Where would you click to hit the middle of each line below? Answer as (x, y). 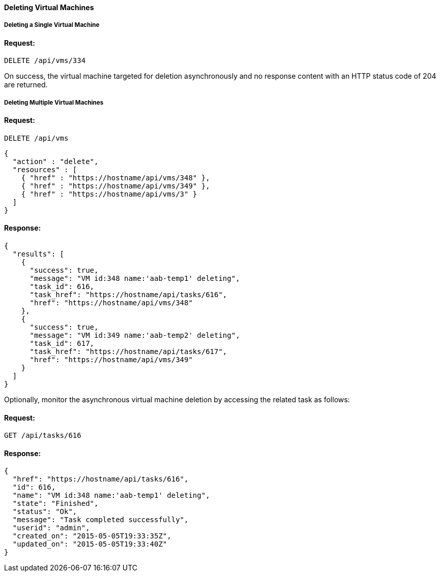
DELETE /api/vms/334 (45, 61)
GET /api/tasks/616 (43, 436)
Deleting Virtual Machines (49, 7)
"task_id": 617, (62, 343)
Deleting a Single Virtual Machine (52, 25)
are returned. (26, 85)
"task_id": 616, (62, 286)
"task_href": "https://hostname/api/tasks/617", (128, 351)
